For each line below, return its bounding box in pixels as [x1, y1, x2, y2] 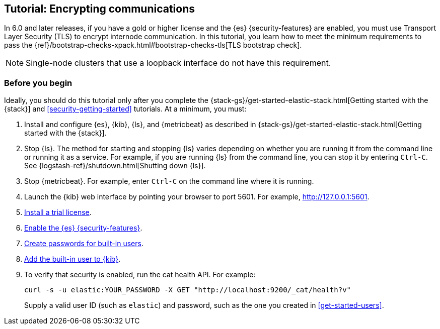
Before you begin [4, 77, 72, 88]
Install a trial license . [24, 208, 92, 217]
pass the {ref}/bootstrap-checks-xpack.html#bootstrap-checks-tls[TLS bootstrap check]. [4, 41, 302, 50]
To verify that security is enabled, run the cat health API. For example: [24, 270, 256, 279]
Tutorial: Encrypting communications [4, 3, 195, 15]
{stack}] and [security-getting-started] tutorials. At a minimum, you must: [4, 104, 247, 114]
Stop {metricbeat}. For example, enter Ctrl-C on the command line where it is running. [24, 177, 314, 186]
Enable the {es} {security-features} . [24, 224, 142, 233]
